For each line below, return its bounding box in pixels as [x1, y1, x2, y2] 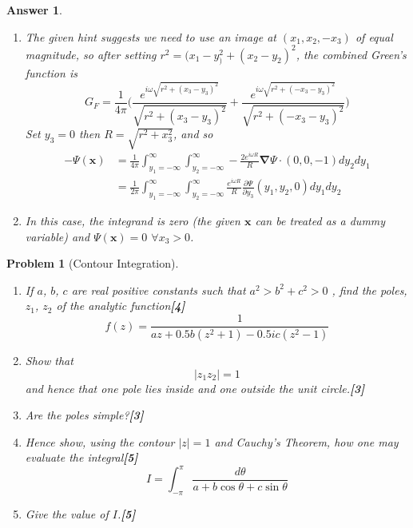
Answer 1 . [6, 2, 62, 18]
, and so [173, 125, 213, 142]
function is [25, 65, 77, 81]
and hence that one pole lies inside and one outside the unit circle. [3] [25, 379, 365, 396]
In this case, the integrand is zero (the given [25, 212, 240, 229]
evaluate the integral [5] [25, 449, 138, 466]
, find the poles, [332, 281, 407, 298]
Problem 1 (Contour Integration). [6, 255, 179, 272]
